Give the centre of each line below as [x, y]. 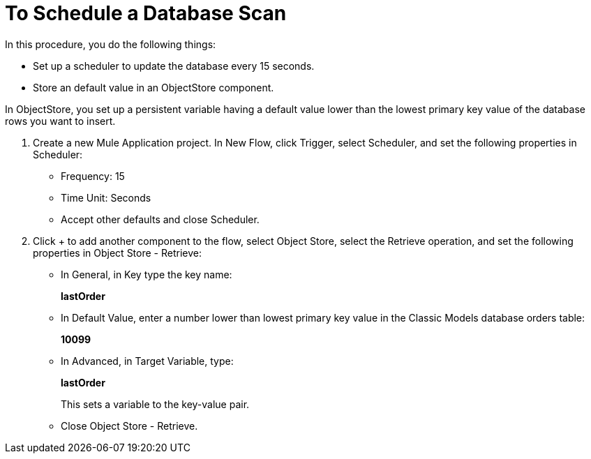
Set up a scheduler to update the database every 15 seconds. [174, 66]
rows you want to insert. [60, 121]
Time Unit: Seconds [106, 197]
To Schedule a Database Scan [146, 13]
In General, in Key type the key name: [147, 274]
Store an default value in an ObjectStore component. [154, 87]
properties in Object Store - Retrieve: [117, 253]
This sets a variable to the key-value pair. [155, 404]
